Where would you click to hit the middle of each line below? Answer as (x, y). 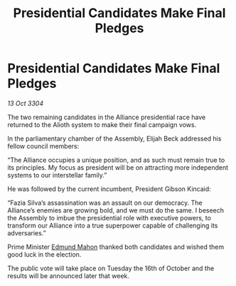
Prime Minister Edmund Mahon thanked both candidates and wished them (116, 247)
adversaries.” (27, 233)
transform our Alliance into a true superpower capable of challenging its (113, 225)
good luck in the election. (44, 254)
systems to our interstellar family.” (57, 175)
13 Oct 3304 (26, 103)
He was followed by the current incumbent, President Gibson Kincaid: (109, 189)
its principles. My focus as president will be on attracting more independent (118, 167)
